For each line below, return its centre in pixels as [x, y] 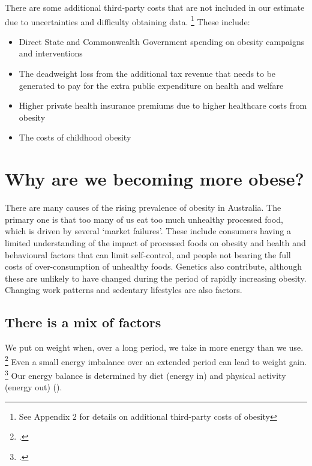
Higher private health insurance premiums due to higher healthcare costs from [163, 105]
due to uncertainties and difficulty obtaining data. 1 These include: [127, 20]
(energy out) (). [34, 387]
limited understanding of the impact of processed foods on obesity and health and [155, 242]
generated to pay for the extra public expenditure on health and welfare [151, 85]
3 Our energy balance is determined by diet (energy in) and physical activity [145, 374]
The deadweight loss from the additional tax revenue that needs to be [147, 74]
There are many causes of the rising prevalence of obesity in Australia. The [143, 207]
